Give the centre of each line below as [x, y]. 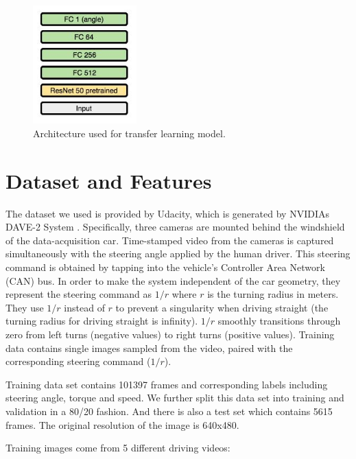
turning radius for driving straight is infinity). [102, 321]
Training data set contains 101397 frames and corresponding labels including [167, 384]
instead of [84, 307]
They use [25, 307]
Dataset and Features [109, 180]
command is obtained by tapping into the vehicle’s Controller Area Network [165, 267]
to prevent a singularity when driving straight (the [222, 307]
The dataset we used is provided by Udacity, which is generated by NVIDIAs [167, 213]
